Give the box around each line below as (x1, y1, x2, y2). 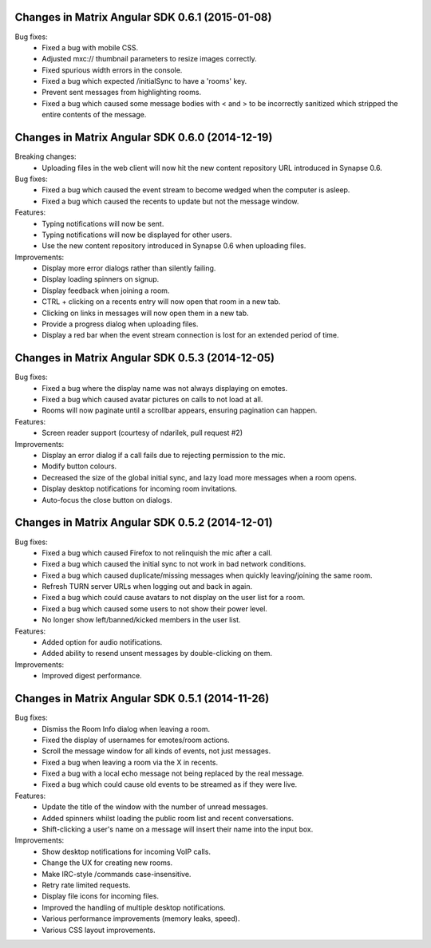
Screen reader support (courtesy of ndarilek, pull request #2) (42, 428, 243, 438)
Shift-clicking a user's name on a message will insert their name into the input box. (42, 824, 314, 834)
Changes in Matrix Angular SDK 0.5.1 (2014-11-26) (14, 692, 270, 705)
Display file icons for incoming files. (42, 891, 160, 901)
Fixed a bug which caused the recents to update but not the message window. (42, 196, 299, 206)
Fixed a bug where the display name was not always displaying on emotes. (42, 383, 287, 393)
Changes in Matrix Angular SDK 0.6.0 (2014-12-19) (14, 131, 273, 144)
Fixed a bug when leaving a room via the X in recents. (42, 757, 219, 767)
